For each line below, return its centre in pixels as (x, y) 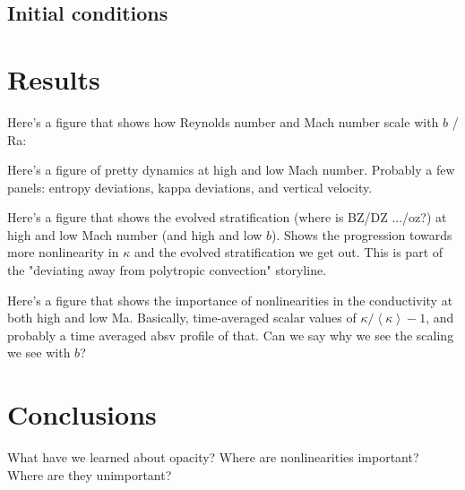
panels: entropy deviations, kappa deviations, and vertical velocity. (190, 187)
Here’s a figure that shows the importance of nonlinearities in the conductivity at (230, 300)
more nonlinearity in (63, 252)
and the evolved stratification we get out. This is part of (288, 252)
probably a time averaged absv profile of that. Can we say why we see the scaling (231, 335)
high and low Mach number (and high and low (135, 234)
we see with (39, 352)
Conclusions (82, 414)
